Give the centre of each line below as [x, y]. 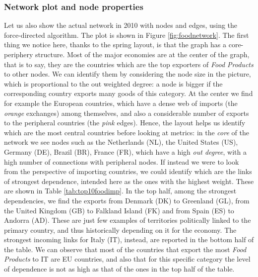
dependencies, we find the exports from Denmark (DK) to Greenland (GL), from [127, 200]
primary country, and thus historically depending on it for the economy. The [120, 230]
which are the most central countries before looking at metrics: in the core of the [127, 132]
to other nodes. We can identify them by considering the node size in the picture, [128, 74]
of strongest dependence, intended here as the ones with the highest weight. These [129, 181]
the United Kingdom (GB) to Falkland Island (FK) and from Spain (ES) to [119, 210]
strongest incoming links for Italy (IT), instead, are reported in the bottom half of [129, 239]
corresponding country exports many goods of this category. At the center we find [129, 93]
